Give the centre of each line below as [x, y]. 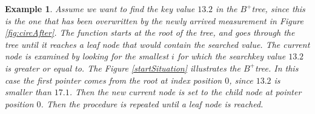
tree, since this [278, 8]
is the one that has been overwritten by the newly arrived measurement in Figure [154, 20]
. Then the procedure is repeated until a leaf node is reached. [152, 103]
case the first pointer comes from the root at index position [114, 80]
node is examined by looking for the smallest [87, 56]
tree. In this [277, 68]
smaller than [28, 92]
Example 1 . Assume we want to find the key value [100, 8]
